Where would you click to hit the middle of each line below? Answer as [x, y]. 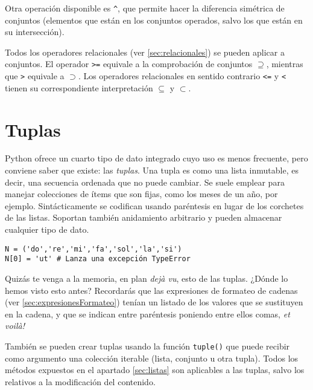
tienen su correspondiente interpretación [79, 87]
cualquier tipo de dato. [47, 229]
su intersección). [35, 32]
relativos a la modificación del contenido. [80, 381]
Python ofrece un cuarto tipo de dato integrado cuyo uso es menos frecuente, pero [156, 158]
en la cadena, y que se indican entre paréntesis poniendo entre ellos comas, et [147, 314]
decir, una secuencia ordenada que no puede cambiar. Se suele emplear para [145, 182]
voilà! [15, 326]
